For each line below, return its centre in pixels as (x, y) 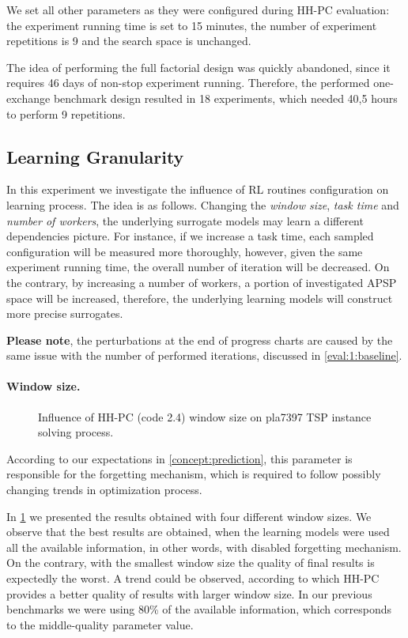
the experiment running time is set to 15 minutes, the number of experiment (192, 25)
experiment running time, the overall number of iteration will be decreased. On (198, 267)
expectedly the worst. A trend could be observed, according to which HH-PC (193, 578)
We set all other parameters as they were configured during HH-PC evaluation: (198, 9)
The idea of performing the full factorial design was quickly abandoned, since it (198, 67)
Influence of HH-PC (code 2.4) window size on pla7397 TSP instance (205, 416)
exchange (28, 98)
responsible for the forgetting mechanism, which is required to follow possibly (194, 474)
